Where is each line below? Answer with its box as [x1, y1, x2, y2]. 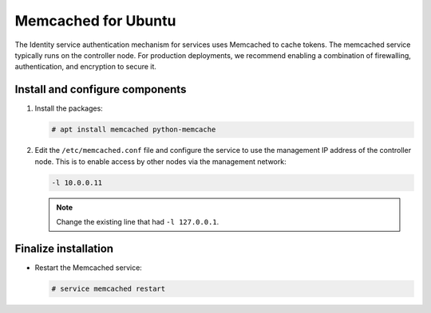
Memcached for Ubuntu [14, 12, 176, 29]
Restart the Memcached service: [34, 263, 143, 272]
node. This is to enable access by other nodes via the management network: [34, 156, 287, 166]
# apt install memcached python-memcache [51, 125, 216, 135]
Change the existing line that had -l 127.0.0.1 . [56, 217, 219, 226]
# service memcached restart [51, 284, 166, 293]
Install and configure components [14, 83, 187, 96]
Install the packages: [34, 104, 103, 113]
